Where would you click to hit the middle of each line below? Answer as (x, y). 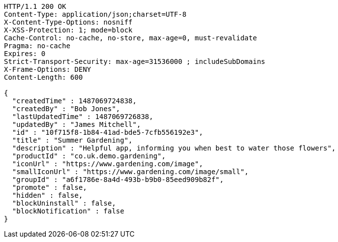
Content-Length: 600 (44, 77)
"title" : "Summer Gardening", (72, 140)
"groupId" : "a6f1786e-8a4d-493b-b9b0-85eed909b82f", (118, 180)
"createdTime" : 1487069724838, (74, 101)
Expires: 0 (25, 54)
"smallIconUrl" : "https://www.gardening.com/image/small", (130, 172)
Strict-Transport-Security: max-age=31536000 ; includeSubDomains (135, 61)
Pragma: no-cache (37, 46)
